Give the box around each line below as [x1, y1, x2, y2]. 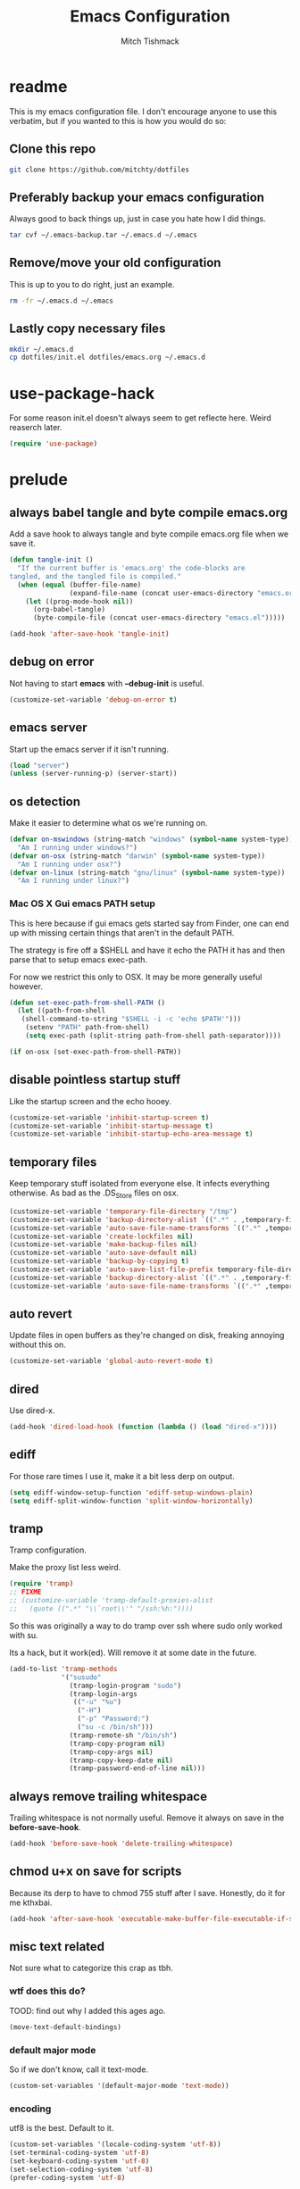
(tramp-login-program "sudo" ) [69, 1681, 181, 1690]
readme [9, 76, 68, 96]
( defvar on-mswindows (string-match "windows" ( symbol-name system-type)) [9, 835, 294, 845]
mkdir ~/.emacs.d [9, 345, 74, 354]
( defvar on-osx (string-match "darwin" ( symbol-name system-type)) [9, 851, 266, 861]
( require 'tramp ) [9, 1579, 74, 1588]
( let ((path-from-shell [17, 1006, 105, 1015]
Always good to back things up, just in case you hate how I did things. [9, 213, 266, 224]
